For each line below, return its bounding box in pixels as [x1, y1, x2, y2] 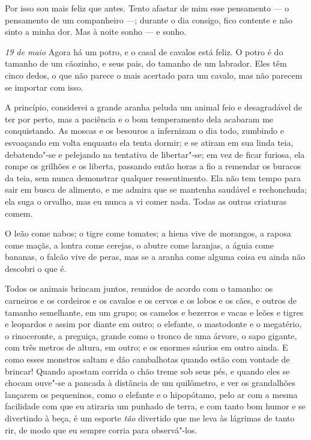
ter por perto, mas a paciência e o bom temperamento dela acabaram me [5, 112, 274, 125]
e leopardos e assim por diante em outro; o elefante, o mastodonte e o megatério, [5, 318, 302, 330]
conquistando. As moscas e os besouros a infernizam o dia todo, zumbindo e [5, 124, 284, 137]
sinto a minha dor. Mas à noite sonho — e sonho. [5, 25, 187, 38]
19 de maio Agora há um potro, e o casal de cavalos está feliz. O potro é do [5, 45, 283, 58]
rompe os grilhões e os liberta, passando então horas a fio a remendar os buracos [5, 160, 301, 172]
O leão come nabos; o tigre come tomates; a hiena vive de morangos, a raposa [5, 227, 291, 240]
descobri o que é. [5, 262, 67, 274]
